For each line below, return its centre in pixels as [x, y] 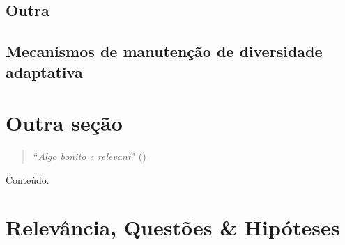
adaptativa [44, 71]
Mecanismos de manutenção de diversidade [164, 51]
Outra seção [64, 123]
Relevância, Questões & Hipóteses [173, 227]
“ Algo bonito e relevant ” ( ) [90, 156]
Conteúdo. [28, 179]
